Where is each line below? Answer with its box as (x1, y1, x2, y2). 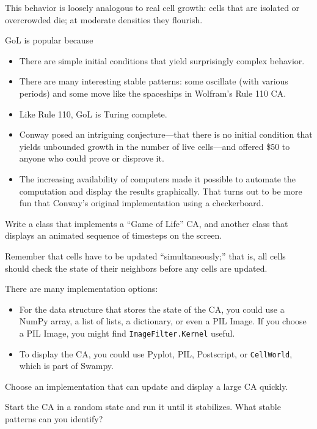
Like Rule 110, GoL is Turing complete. (19, 107, 167, 120)
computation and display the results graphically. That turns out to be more (19, 184, 302, 197)
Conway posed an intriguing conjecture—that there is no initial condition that (19, 128, 313, 141)
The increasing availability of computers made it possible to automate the (19, 172, 296, 185)
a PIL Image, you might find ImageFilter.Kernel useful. (19, 326, 235, 339)
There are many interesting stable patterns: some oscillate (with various (19, 75, 288, 88)
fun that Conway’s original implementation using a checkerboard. (19, 196, 264, 209)
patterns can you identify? (5, 412, 103, 425)
